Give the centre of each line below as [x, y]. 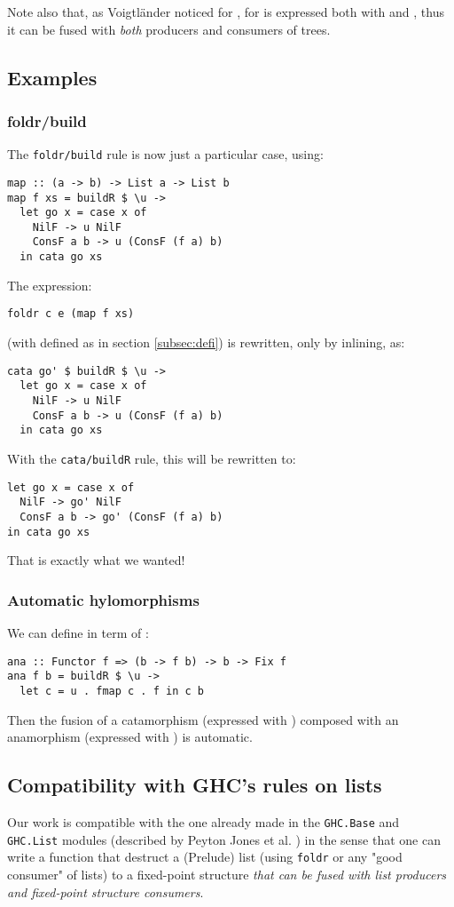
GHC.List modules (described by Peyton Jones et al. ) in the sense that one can [224, 839]
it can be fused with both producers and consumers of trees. [169, 29]
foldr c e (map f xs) [71, 314]
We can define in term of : [78, 633]
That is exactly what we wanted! [96, 560]
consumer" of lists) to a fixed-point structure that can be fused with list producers [227, 874]
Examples [52, 77]
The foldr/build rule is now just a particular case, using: [165, 154]
